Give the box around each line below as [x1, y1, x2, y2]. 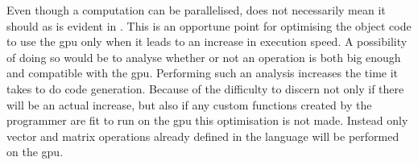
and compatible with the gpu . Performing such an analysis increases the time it [6, 64, 399, 81]
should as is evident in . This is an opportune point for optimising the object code [6, 17, 412, 34]
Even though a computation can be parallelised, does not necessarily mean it [6, 2, 386, 18]
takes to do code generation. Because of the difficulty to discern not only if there [6, 80, 404, 97]
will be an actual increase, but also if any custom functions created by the [6, 96, 372, 113]
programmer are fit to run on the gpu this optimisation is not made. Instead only [6, 112, 408, 129]
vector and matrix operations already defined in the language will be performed [6, 127, 399, 144]
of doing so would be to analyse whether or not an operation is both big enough [6, 48, 401, 65]
